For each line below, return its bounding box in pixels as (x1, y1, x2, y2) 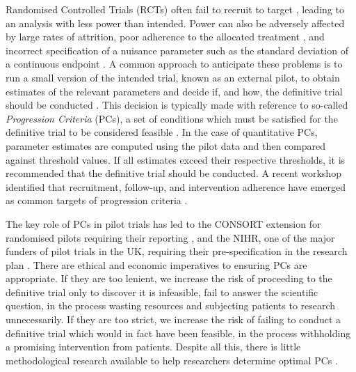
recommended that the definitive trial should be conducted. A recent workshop (6, 166, 341, 180)
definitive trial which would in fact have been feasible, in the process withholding (6, 325, 351, 340)
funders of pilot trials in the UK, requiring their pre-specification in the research (6, 244, 348, 258)
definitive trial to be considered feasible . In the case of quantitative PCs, (6, 125, 318, 139)
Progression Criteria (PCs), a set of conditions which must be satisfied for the (6, 111, 338, 125)
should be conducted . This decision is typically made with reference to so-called (6, 98, 348, 112)
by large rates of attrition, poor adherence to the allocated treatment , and (6, 29, 325, 44)
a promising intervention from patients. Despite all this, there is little (6, 339, 301, 354)
